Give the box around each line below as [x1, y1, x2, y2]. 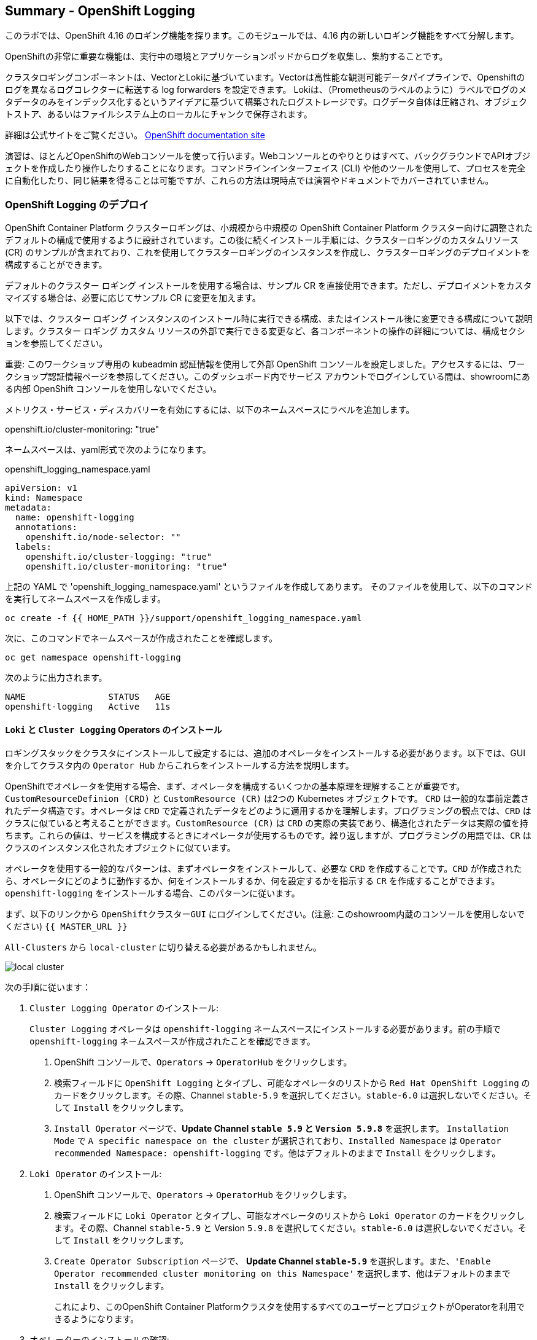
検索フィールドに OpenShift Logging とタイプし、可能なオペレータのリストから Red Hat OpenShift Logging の [54, 1078, 530, 1089]
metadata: [5, 503, 52, 513]
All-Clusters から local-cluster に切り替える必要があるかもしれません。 [5, 942, 322, 953]
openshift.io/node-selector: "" [25, 532, 181, 543]
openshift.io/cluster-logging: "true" [25, 552, 212, 562]
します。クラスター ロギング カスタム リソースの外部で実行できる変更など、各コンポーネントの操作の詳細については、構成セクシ [5, 326, 525, 337]
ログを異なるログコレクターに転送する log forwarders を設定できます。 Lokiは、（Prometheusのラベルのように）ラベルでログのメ [5, 84, 527, 95]
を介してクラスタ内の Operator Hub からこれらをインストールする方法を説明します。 [5, 760, 354, 771]
